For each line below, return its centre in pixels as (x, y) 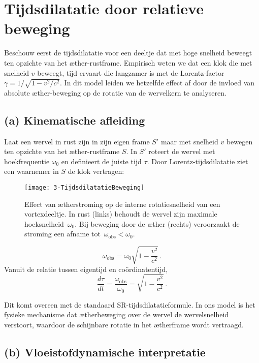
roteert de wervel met (182, 151)
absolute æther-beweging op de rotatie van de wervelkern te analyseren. (115, 92)
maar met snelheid (189, 141)
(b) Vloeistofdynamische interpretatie (105, 352)
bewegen (239, 141)
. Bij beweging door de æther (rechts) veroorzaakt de (157, 223)
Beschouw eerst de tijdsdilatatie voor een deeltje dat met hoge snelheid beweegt (128, 53)
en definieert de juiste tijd (101, 161)
